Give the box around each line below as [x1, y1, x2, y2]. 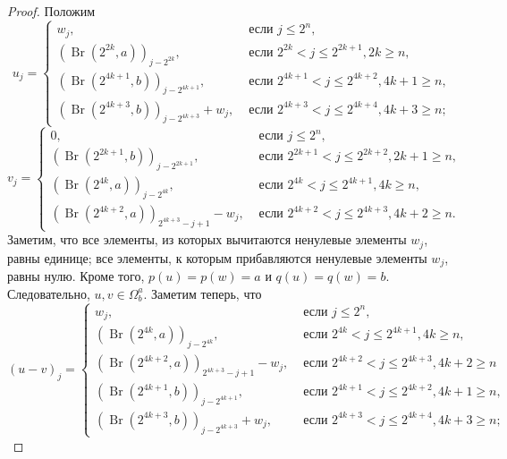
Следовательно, [7, 284, 90, 302]
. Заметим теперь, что [143, 284, 262, 302]
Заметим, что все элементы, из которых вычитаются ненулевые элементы [7, 230, 407, 249]
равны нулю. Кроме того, [7, 266, 145, 285]
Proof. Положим [7, 2, 96, 20]
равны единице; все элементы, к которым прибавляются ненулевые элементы [7, 248, 427, 267]
